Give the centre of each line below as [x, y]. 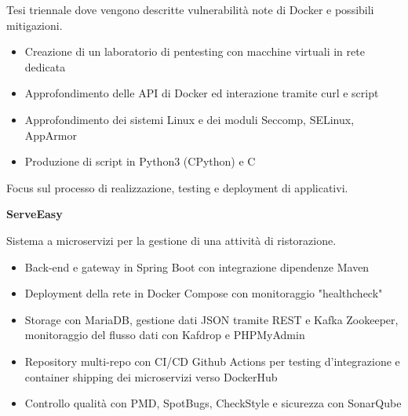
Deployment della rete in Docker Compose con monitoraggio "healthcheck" [204, 293]
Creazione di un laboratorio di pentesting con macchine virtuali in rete [195, 51]
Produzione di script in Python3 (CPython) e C [140, 161]
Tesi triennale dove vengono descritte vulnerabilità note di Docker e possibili [190, 9]
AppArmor [51, 135]
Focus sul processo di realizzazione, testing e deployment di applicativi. [177, 187]
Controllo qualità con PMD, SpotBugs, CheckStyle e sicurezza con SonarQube [213, 403]
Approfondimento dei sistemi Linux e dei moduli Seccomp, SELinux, [189, 119]
